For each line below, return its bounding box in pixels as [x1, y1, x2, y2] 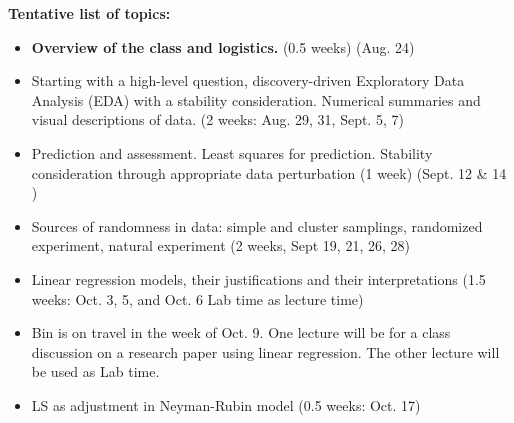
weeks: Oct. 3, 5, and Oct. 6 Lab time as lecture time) [31, 288, 364, 309]
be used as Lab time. [31, 361, 160, 382]
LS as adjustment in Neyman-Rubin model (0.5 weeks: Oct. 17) [31, 394, 421, 415]
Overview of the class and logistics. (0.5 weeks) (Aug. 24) [31, 36, 415, 57]
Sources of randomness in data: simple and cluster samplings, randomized [31, 215, 483, 236]
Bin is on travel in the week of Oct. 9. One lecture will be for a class [31, 322, 451, 343]
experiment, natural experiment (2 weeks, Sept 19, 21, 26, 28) [31, 235, 410, 256]
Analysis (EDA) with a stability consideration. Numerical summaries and [31, 89, 481, 110]
